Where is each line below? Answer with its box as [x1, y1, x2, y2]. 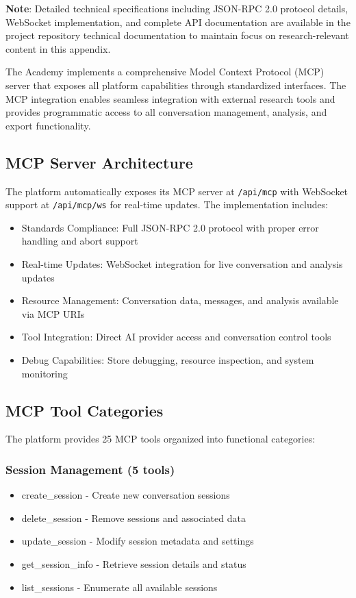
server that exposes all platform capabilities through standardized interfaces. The [5, 77, 346, 92]
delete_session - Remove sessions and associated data [21, 510, 246, 525]
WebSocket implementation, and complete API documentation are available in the [5, 14, 351, 29]
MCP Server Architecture [5, 151, 193, 173]
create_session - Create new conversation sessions [21, 488, 230, 502]
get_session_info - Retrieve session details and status [21, 557, 246, 571]
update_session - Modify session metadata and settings [21, 534, 254, 548]
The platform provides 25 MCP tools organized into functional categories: [5, 432, 316, 446]
